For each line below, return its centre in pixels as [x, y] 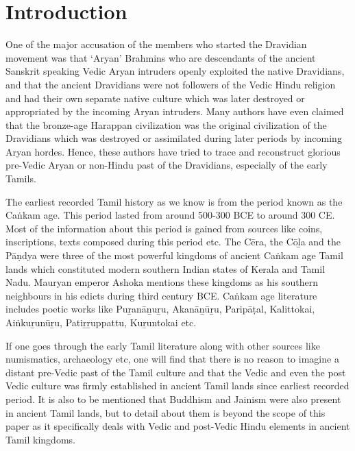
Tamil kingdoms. [40, 439]
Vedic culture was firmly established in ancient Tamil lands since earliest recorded [177, 386]
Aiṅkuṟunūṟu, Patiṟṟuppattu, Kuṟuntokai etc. [101, 322]
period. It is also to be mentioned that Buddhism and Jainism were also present [173, 399]
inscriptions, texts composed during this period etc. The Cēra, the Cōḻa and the [173, 242]
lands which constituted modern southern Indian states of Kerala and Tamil [166, 268]
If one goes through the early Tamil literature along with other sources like [163, 345]
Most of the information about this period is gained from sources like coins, [164, 228]
